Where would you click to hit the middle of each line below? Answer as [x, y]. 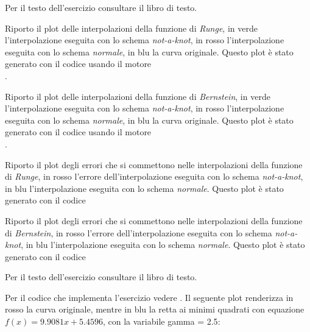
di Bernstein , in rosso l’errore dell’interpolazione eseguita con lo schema [139, 232]
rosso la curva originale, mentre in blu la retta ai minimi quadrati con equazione [155, 309]
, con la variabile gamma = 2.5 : [161, 321]
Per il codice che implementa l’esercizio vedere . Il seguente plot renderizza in [149, 297]
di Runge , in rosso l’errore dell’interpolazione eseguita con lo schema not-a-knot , [154, 176]
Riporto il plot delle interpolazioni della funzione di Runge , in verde [131, 28]
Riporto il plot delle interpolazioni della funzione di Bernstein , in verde [138, 96]
